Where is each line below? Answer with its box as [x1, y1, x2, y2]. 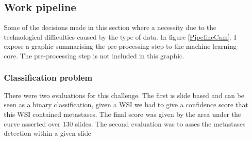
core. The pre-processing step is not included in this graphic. [4, 50, 185, 60]
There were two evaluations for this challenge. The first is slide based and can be [4, 90, 244, 100]
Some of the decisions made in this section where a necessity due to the [4, 22, 217, 32]
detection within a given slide [4, 128, 91, 138]
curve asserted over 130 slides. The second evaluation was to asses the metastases [4, 118, 246, 128]
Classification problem [4, 71, 93, 83]
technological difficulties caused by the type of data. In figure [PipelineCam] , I [4, 31, 236, 42]
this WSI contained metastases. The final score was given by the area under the [4, 109, 241, 119]
